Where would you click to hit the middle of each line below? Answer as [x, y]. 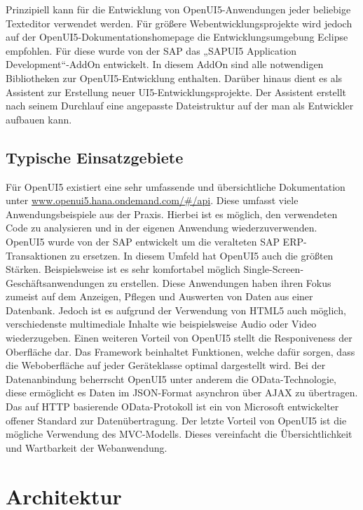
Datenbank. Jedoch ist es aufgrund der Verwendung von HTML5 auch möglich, [176, 310]
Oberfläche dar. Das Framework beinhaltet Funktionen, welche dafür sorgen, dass [180, 351]
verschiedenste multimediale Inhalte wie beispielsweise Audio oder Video [161, 324]
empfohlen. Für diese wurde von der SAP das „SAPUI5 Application [151, 50]
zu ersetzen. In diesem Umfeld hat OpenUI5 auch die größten [201, 255]
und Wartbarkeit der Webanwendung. [87, 447]
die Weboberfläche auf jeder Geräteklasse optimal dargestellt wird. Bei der [166, 365]
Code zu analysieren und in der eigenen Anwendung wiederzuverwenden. [162, 228]
